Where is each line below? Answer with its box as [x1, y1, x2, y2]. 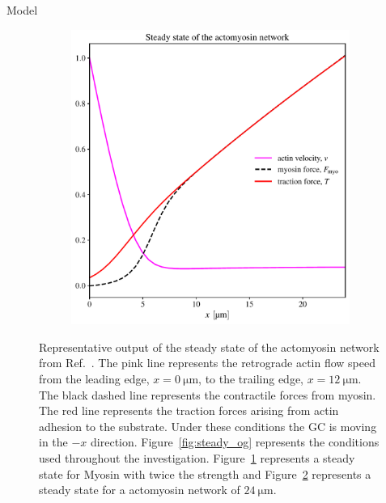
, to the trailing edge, [198, 370, 304, 387]
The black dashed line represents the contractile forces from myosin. [39, 386, 376, 403]
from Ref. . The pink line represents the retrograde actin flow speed [39, 354, 375, 371]
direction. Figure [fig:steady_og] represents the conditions [91, 433, 380, 450]
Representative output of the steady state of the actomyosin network [39, 338, 380, 355]
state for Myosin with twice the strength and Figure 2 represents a [39, 465, 371, 482]
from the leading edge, [39, 370, 150, 387]
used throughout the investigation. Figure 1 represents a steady [39, 449, 355, 466]
